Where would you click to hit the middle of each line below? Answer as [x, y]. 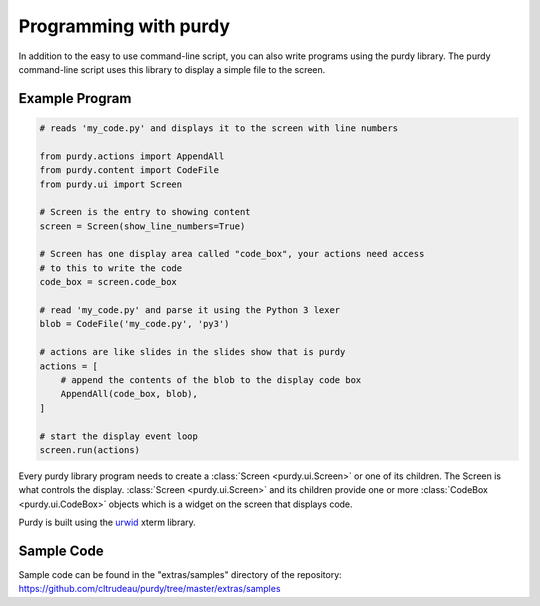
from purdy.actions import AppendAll [132, 156]
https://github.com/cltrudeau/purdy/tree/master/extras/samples [149, 589]
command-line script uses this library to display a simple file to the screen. [172, 69]
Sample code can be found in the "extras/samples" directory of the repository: [180, 574]
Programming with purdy [124, 26]
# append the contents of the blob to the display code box [211, 379]
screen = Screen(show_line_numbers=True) [142, 226]
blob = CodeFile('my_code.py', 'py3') [134, 324]
